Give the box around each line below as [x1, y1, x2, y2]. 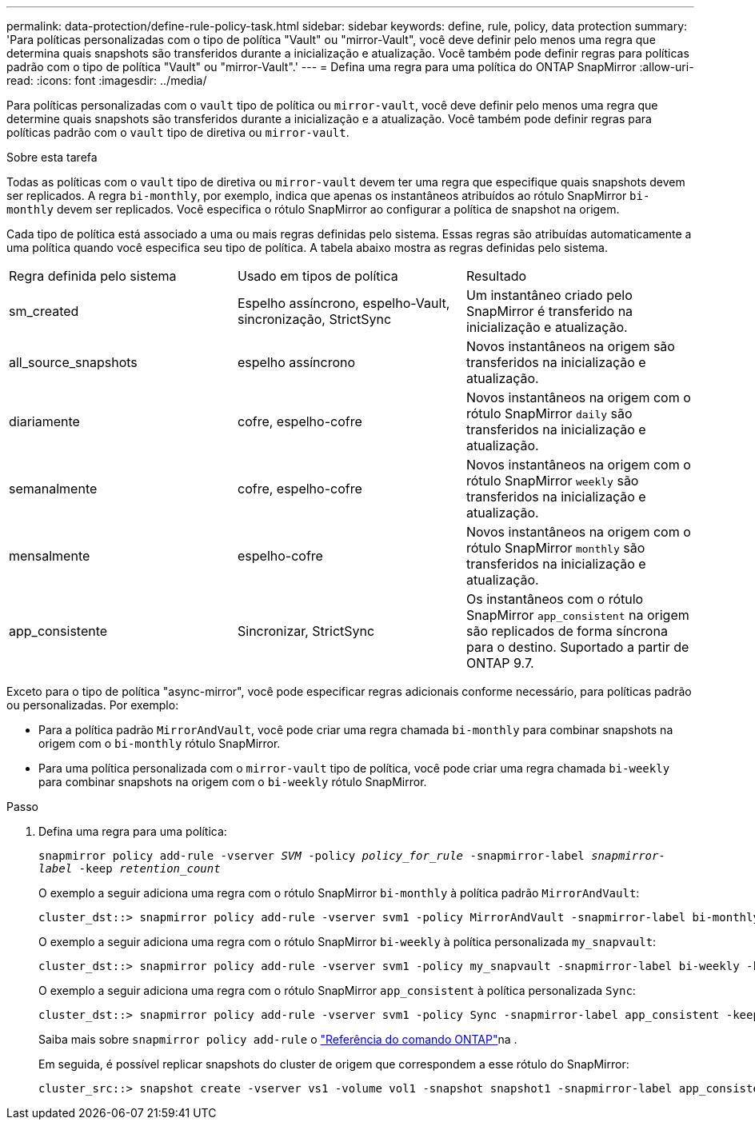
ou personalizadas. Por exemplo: [6, 698, 179, 712]
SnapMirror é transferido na [465, 303, 633, 319]
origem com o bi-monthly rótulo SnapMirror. [38, 737, 281, 750]
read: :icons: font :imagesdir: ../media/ [6, 74, 207, 87]
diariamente [9, 413, 80, 429]
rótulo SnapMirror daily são [465, 405, 633, 421]
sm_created [9, 303, 79, 319]
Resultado [465, 268, 527, 284]
